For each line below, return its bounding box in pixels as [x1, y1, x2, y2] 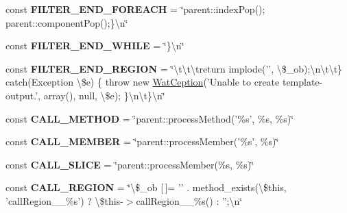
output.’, [5, 88, 40, 102]
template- [282, 75, 323, 89]
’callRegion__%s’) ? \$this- [5, 193, 123, 208]
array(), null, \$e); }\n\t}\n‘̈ [43, 88, 165, 102]
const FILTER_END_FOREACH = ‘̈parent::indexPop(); [5, 2, 265, 16]
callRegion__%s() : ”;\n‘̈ [136, 193, 243, 208]
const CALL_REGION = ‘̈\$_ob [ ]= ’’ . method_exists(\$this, [5, 180, 287, 195]
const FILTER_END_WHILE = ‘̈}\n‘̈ [5, 38, 184, 53]
